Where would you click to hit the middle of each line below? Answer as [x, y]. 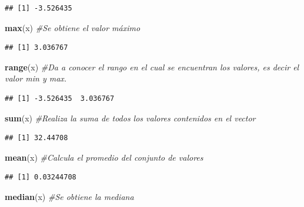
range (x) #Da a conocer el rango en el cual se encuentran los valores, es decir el [152, 67]
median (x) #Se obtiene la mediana [69, 196]
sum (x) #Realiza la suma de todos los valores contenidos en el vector [130, 118]
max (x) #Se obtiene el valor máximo [73, 27]
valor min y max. [36, 78]
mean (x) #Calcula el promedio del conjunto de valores [104, 157]
